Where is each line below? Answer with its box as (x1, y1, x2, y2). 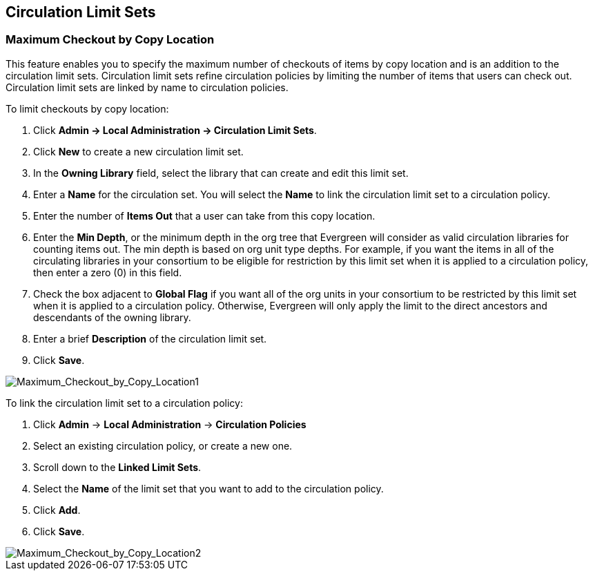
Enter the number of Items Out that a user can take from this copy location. (33, 209, 376, 222)
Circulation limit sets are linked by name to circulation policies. (6, 81, 289, 93)
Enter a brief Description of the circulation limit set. (33, 332, 267, 345)
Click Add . (33, 503, 81, 516)
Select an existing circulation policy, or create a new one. (33, 439, 293, 452)
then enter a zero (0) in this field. (33, 266, 182, 278)
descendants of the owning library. (33, 311, 191, 323)
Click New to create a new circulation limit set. (33, 145, 244, 157)
